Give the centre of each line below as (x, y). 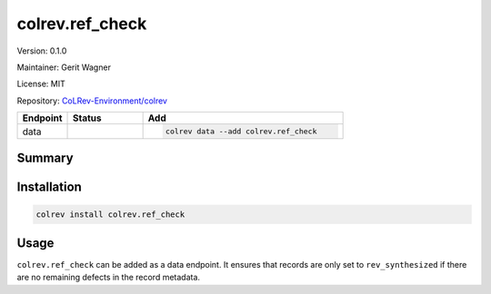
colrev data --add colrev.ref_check (241, 132)
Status (87, 118)
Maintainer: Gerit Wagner (64, 67)
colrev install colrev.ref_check (110, 214)
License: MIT (41, 84)
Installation (49, 187)
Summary (45, 158)
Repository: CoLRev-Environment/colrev (92, 101)
